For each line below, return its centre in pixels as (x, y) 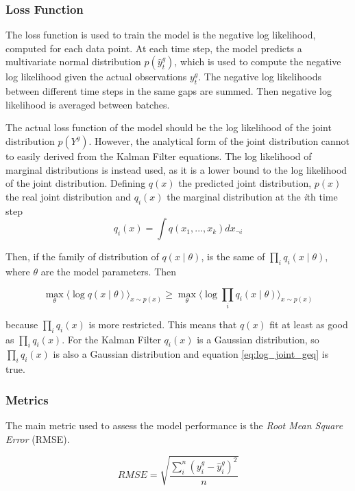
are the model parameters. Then (109, 271)
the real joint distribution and (68, 196)
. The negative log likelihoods (260, 77)
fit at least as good (309, 324)
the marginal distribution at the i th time (252, 196)
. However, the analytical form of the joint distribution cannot (219, 140)
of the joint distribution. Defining (76, 183)
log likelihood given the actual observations (96, 77)
